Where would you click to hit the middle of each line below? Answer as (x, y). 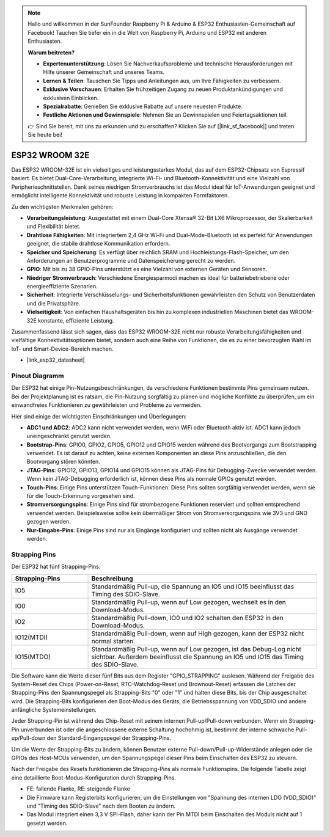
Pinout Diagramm (38, 376)
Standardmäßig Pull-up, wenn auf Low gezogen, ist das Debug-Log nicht (196, 649)
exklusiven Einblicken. (71, 98)
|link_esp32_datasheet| (56, 360)
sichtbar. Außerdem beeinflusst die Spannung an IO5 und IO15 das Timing (198, 657)
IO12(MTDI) (31, 637)
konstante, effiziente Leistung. (76, 320)
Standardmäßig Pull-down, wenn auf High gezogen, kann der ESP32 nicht (198, 634)
